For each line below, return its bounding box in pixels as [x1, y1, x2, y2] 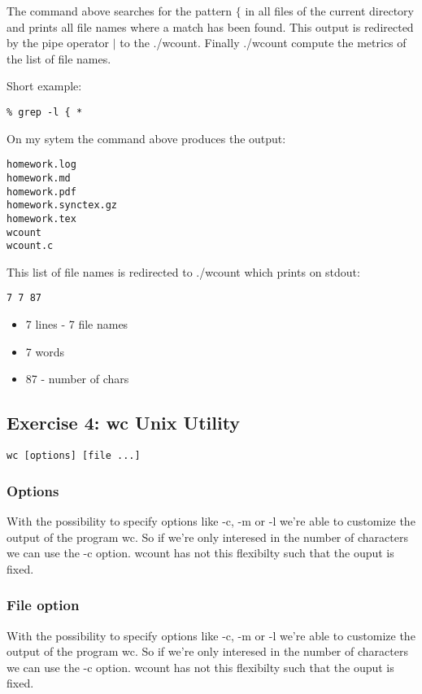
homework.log [7, 159, 76, 171]
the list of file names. [7, 50, 111, 67]
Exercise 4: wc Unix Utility [7, 410, 241, 435]
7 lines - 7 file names [25, 316, 128, 333]
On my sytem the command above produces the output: [7, 129, 286, 146]
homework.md [7, 172, 71, 184]
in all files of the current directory [245, 2, 414, 19]
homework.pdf [7, 186, 76, 198]
